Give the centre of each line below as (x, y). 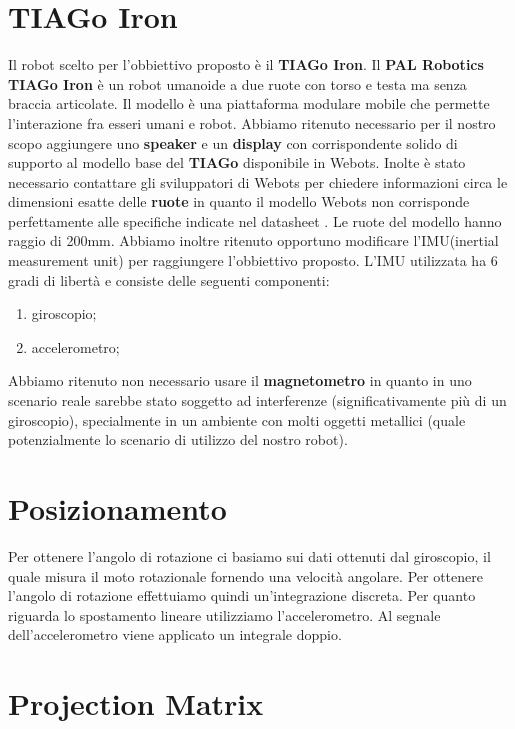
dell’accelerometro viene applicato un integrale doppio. (175, 634)
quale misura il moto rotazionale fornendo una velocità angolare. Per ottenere (245, 575)
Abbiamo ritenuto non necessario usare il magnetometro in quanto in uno (240, 380)
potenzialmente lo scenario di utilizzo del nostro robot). (178, 439)
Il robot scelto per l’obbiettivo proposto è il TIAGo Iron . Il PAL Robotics (246, 64)
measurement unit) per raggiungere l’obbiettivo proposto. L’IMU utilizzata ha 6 (253, 260)
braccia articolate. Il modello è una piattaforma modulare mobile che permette (249, 103)
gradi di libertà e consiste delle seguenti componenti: (169, 279)
